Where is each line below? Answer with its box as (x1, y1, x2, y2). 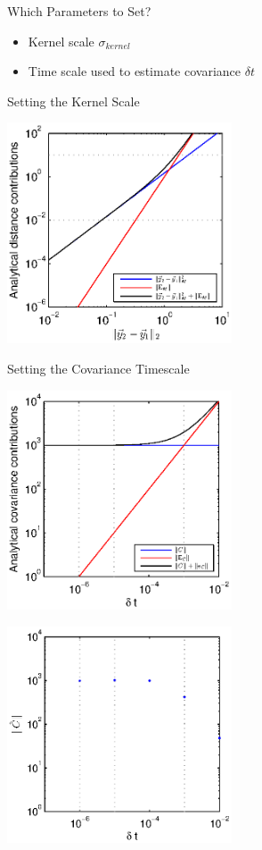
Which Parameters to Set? (7, 2, 151, 20)
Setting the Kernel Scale (7, 91, 140, 110)
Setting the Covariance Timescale (7, 359, 190, 378)
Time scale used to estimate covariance (28, 62, 241, 80)
